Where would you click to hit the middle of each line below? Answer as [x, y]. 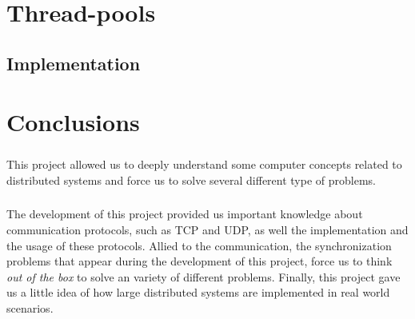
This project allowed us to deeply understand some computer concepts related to [204, 163]
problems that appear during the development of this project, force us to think [200, 261]
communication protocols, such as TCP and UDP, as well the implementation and [207, 230]
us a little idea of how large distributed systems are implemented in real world [198, 292]
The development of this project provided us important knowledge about [185, 214]
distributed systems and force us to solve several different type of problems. [191, 179]
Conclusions [73, 122]
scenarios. [30, 308]
